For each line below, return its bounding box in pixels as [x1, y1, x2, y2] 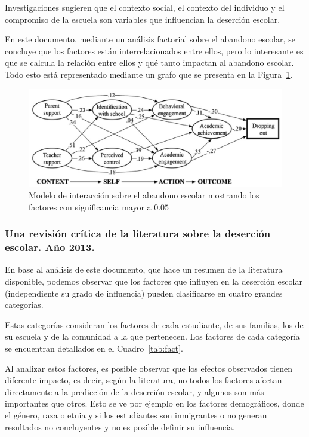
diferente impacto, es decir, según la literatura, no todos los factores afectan [5, 374, 282, 386]
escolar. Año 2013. [5, 240, 95, 255]
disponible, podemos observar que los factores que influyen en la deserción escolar [5, 275, 302, 288]
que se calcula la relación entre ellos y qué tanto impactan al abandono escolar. [5, 56, 294, 69]
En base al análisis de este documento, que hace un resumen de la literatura [5, 263, 283, 276]
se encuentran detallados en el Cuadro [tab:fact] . [5, 342, 183, 355]
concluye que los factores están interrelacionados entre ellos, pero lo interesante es [5, 44, 304, 57]
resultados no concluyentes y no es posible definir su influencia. [5, 420, 235, 433]
